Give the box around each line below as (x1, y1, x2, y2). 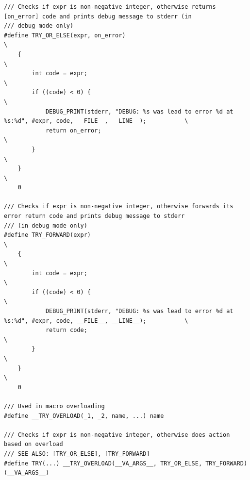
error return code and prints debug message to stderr (4, 213, 185, 220)
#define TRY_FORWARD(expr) (4, 232, 91, 239)
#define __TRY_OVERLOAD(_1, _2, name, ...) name (4, 412, 164, 419)
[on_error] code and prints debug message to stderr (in (4, 13, 192, 20)
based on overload (4, 441, 63, 448)
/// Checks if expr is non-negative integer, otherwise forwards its (4, 203, 233, 210)
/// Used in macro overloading (4, 402, 105, 410)
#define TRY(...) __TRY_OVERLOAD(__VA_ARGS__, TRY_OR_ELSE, (4, 460, 202, 467)
